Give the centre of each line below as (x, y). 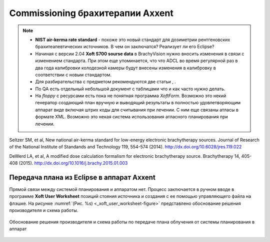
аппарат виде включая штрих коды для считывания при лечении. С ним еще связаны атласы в (137, 110)
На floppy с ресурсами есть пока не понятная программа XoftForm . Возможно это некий (131, 96)
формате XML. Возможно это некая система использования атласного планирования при (132, 117)
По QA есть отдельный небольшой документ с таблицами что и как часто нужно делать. (130, 89)
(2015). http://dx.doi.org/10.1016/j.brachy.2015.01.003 (73, 163)
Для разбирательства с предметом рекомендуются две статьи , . (105, 82)
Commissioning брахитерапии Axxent (91, 13)
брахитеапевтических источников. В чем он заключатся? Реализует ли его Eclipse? (125, 47)
